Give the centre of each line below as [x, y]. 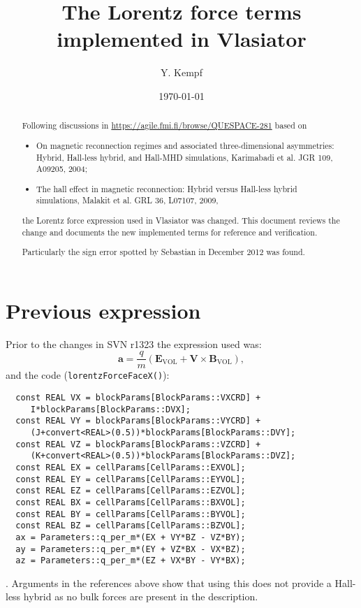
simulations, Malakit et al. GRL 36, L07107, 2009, [127, 200]
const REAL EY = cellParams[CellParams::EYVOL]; [131, 479]
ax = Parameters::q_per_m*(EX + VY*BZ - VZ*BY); [131, 537]
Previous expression [103, 310]
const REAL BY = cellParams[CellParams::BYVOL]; [131, 514]
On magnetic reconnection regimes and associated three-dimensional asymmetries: [185, 145]
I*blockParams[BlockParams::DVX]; [110, 409]
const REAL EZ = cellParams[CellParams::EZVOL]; [131, 491]
